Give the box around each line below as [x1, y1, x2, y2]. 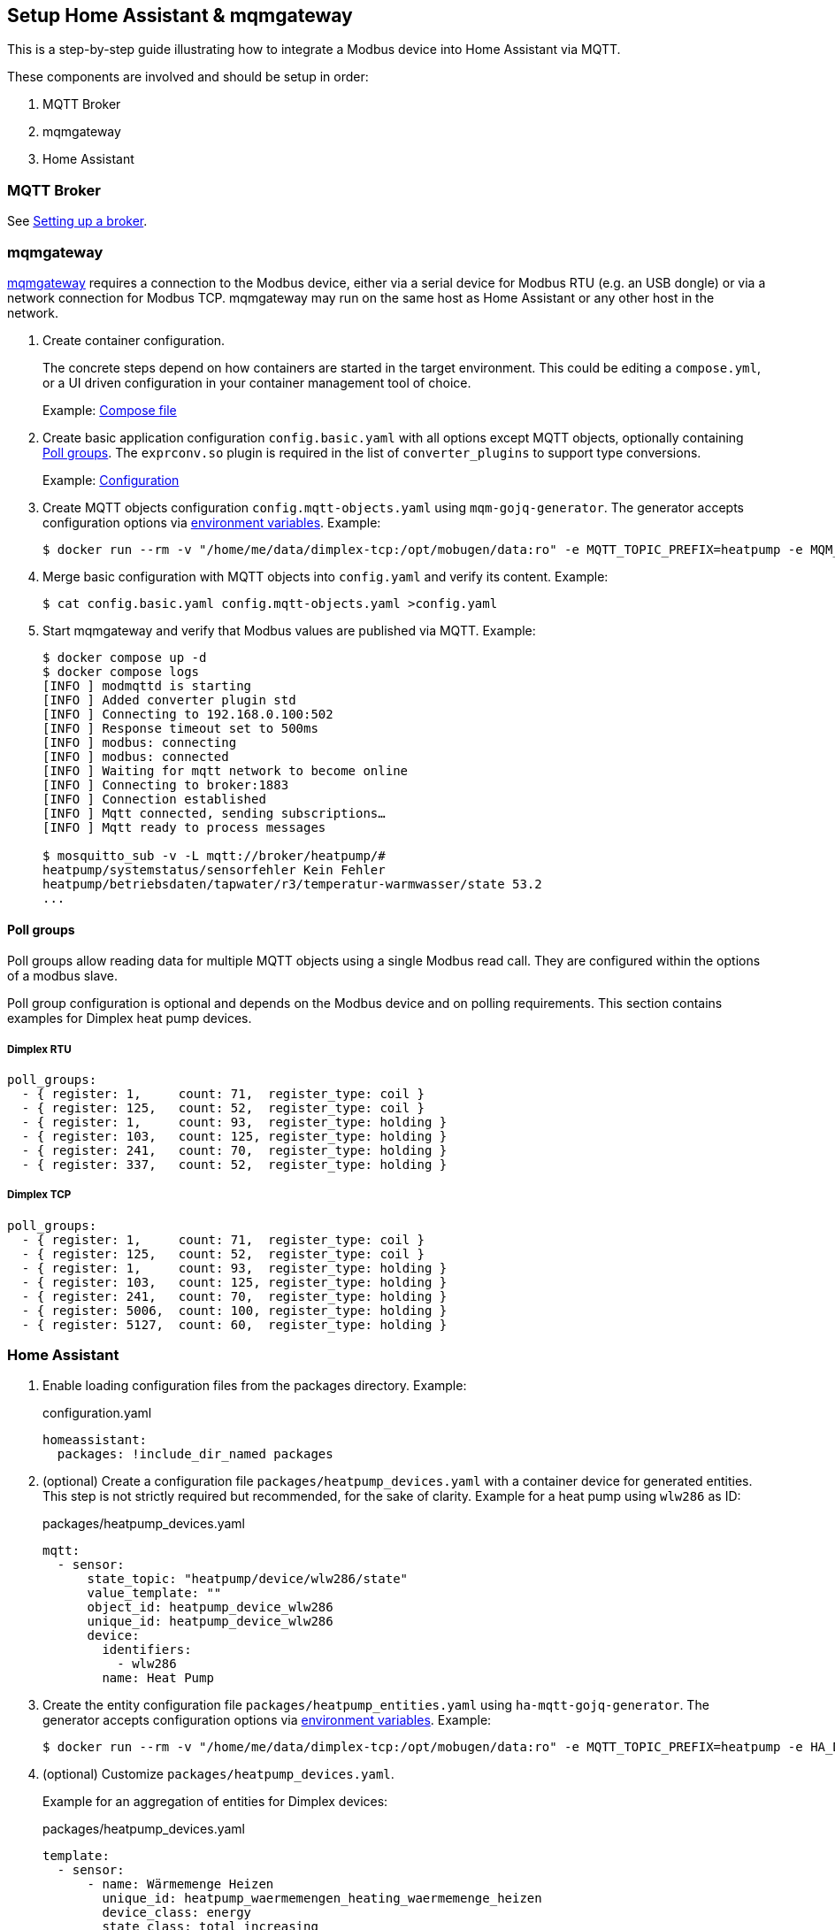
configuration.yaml [42, 1405, 152, 1421]
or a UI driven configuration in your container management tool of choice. [42, 374, 471, 390]
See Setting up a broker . [7, 213, 148, 229]
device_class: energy [102, 1905, 252, 1920]
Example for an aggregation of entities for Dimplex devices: [42, 1794, 388, 1810]
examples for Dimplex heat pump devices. [7, 1011, 252, 1027]
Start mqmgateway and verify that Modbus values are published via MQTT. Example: [42, 622, 536, 638]
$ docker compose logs [42, 664, 200, 679]
